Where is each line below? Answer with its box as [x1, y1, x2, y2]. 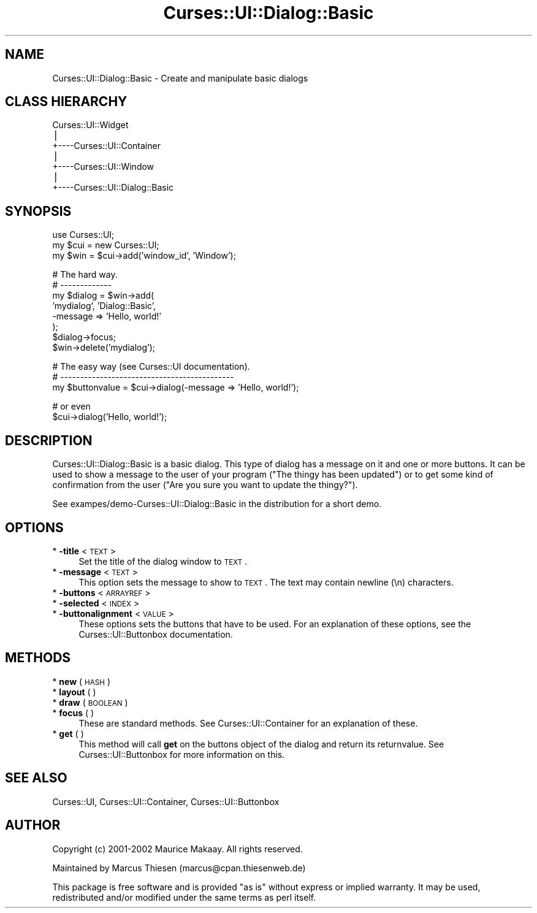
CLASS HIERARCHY [5, 94, 128, 110]
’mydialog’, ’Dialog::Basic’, [52, 300, 156, 311]
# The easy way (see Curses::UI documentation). [52, 361, 250, 372]
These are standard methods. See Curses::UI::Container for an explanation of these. [78, 717, 418, 728]
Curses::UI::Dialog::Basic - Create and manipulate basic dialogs [52, 72, 308, 83]
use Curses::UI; [52, 229, 115, 240]
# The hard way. [52, 269, 118, 280]
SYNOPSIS [5, 203, 72, 219]
